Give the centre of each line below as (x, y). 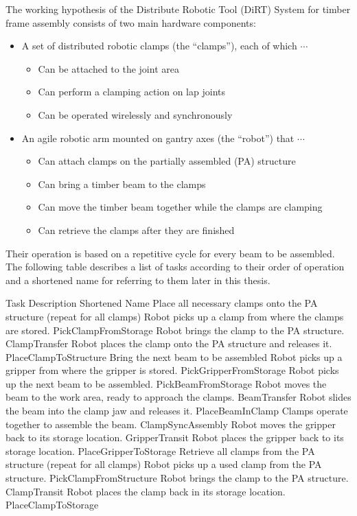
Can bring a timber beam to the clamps (122, 184)
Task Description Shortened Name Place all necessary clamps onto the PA (162, 303)
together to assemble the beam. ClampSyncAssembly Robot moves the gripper (171, 424)
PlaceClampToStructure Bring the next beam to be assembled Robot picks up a (174, 356)
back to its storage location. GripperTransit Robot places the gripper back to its (175, 437)
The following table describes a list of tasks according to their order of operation (175, 267)
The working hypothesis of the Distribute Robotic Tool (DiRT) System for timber (178, 9)
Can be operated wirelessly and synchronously (135, 114)
